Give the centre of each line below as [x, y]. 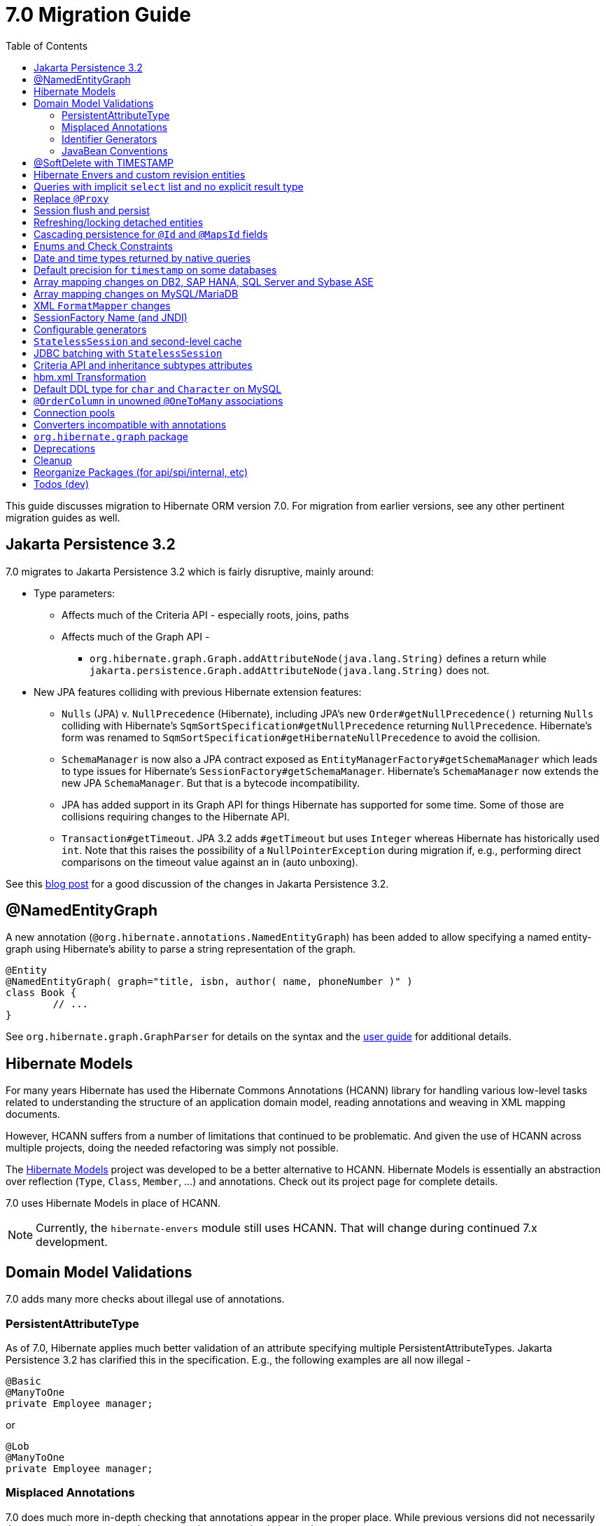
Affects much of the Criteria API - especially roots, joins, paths [205, 615]
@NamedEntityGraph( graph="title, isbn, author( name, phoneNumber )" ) [209, 982]
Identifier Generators [110, 139]
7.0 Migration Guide [98, 15]
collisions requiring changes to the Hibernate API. [176, 816]
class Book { [41, 993]
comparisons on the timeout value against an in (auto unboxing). [210, 862]
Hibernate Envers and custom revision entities [140, 174]
